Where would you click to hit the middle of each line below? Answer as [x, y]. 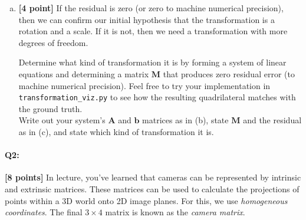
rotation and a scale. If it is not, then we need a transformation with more [153, 31]
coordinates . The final [44, 212]
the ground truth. [50, 108]
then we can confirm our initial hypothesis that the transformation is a [147, 19]
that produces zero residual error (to [229, 73]
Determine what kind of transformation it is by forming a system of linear [152, 62]
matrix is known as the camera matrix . [175, 212]
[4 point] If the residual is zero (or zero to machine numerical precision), [151, 8]
